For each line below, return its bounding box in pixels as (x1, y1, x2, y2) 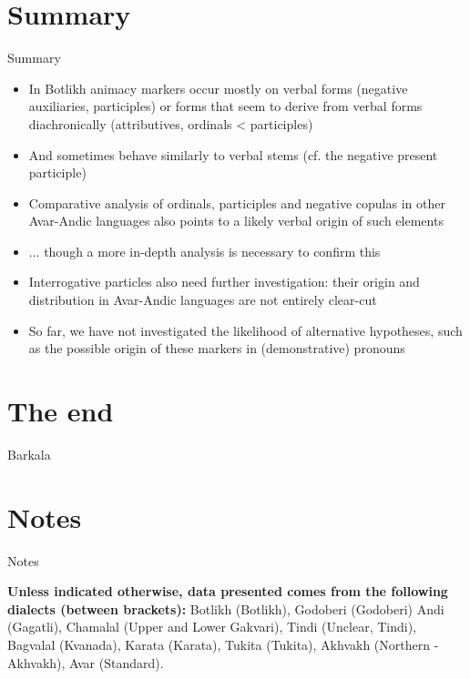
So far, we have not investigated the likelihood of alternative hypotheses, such (28, 320, 463, 339)
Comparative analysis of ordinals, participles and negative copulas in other (28, 193, 445, 212)
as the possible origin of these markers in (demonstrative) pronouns (28, 339, 405, 358)
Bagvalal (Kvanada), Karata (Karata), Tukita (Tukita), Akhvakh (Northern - (7, 635, 439, 654)
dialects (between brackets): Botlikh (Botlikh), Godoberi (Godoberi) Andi (7, 599, 444, 618)
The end (7, 392, 114, 430)
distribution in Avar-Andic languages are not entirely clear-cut (28, 290, 377, 309)
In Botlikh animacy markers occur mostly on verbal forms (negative (28, 78, 408, 97)
